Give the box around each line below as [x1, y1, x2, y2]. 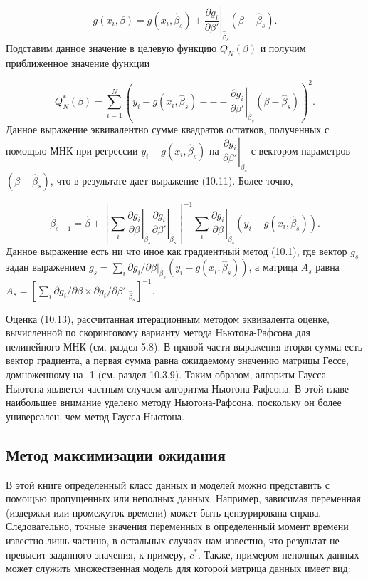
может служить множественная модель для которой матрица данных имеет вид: [6, 561, 351, 576]
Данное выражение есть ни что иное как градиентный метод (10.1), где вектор [6, 243, 347, 258]
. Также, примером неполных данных [197, 547, 359, 561]
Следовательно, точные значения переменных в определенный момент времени [6, 519, 349, 534]
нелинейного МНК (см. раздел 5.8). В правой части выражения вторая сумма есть [6, 338, 363, 353]
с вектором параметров [251, 143, 351, 157]
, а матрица [248, 259, 298, 274]
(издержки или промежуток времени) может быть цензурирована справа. [6, 504, 322, 519]
